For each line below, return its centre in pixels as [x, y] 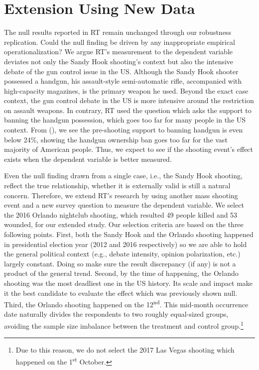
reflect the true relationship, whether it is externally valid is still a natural [117, 185]
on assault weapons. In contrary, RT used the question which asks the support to [128, 110]
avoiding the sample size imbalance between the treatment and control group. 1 [124, 325]
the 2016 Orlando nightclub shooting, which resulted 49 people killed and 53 [121, 214]
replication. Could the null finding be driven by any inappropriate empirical [120, 42]
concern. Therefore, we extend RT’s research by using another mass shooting [121, 195]
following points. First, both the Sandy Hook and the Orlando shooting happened [129, 234]
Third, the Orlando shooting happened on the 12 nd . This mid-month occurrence [126, 304]
